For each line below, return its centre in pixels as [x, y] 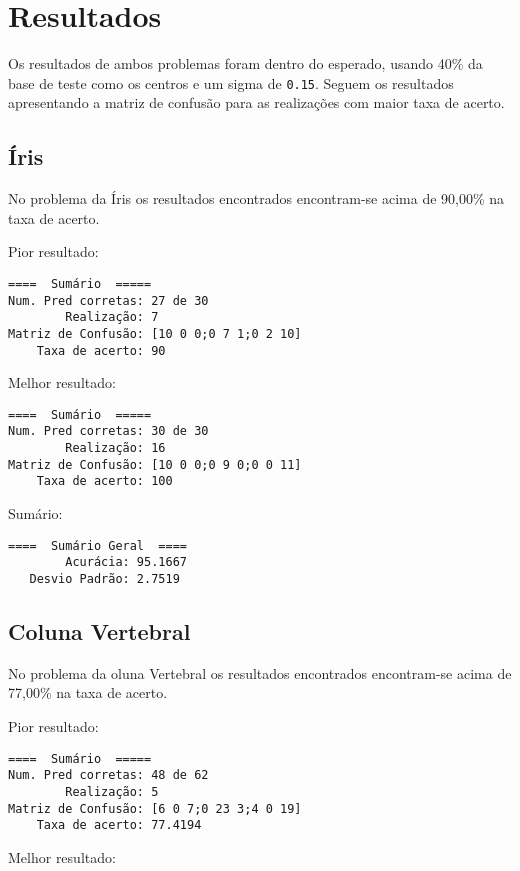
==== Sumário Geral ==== [97, 545]
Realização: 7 [112, 317]
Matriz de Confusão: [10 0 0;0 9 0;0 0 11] [155, 464]
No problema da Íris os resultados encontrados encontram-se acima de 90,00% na [256, 198]
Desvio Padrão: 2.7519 [104, 579]
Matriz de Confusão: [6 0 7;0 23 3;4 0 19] [155, 808]
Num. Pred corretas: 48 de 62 [108, 775]
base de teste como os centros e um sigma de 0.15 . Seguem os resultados [231, 82]
